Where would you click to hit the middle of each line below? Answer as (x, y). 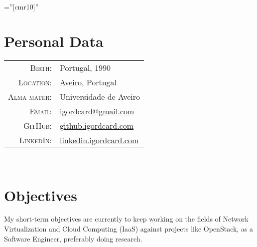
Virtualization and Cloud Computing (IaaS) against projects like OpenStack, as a (129, 229)
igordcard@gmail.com (97, 111)
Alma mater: (30, 96)
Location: (35, 82)
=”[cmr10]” (21, 6)
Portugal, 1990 (85, 67)
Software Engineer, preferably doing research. (73, 238)
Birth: (41, 67)
